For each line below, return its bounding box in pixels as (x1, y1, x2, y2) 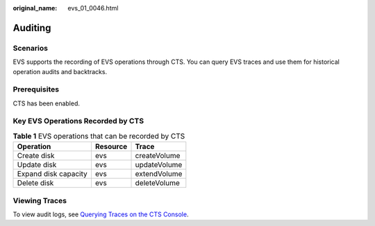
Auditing (12, 21, 51, 34)
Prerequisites (12, 85, 59, 94)
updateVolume (135, 160, 183, 170)
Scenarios (12, 43, 49, 53)
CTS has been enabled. (12, 99, 80, 107)
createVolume (135, 151, 181, 161)
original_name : (12, 4, 58, 12)
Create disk (17, 151, 55, 161)
